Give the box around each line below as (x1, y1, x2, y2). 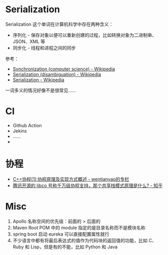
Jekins (12, 128, 27, 134)
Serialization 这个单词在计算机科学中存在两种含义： (5, 21, 114, 27)
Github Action (12, 122, 42, 128)
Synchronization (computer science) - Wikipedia (12, 65, 115, 72)
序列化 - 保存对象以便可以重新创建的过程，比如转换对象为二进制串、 (12, 32, 157, 38)
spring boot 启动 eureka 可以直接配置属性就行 (12, 231, 110, 237)
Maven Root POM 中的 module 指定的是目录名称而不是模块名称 (12, 224, 146, 230)
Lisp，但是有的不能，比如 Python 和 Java (30, 244, 118, 250)
